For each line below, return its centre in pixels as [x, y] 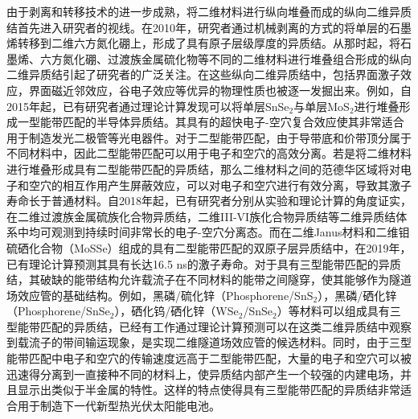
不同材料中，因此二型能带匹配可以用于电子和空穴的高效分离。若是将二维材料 [209, 153]
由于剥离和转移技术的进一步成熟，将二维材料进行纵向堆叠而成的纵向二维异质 [209, 11]
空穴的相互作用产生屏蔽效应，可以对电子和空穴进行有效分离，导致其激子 [220, 185]
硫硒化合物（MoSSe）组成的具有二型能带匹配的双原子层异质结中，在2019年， [209, 247]
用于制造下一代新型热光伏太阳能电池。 [119, 405]
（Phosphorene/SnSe [58, 311]
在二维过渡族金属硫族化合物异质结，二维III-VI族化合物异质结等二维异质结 [201, 216]
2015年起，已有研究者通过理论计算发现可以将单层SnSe [148, 106]
